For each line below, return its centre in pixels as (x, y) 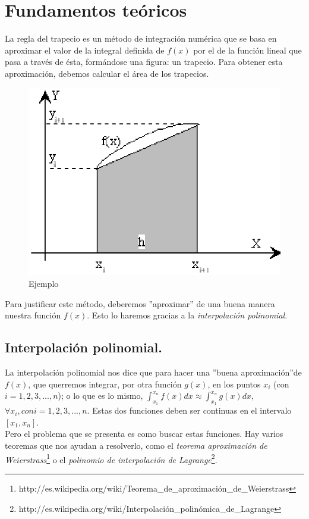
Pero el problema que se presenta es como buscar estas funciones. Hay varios (144, 434)
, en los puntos (234, 384)
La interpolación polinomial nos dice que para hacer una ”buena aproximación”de (153, 372)
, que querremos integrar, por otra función (105, 384)
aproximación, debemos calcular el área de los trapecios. (107, 73)
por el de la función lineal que (247, 50)
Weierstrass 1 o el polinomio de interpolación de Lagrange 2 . (111, 458)
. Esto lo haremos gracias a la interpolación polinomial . (187, 315)
